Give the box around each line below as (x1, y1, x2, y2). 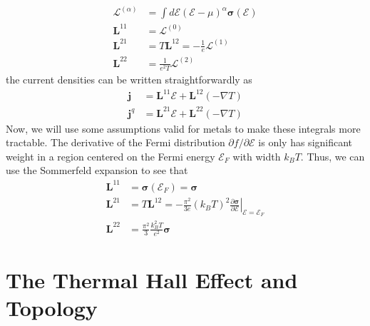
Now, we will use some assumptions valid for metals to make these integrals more (6, 121, 361, 136)
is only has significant (258, 135, 353, 150)
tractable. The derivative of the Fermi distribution (6, 135, 225, 150)
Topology (6, 293, 98, 322)
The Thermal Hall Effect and (6, 265, 298, 294)
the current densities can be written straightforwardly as (6, 72, 252, 87)
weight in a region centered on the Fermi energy (6, 148, 215, 163)
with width (232, 148, 281, 163)
